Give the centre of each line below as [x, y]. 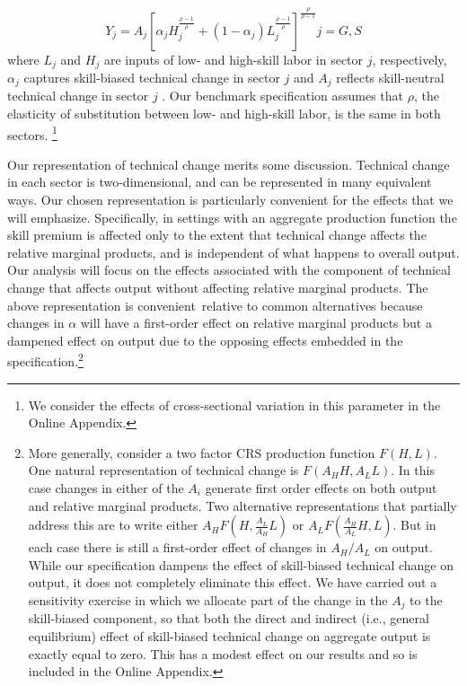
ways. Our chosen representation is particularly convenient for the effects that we [230, 200]
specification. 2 [45, 360]
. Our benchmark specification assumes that [283, 96]
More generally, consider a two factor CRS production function [202, 452]
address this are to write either [113, 525]
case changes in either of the [106, 488]
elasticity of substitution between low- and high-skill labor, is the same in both [224, 114]
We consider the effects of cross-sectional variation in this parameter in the [234, 405]
